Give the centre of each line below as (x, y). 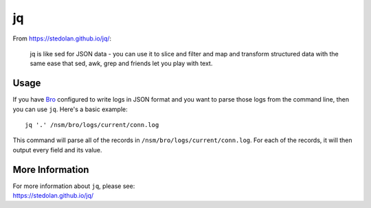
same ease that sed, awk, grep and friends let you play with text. (121, 63)
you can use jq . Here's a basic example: (70, 109)
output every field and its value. (57, 150)
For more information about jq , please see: (74, 186)
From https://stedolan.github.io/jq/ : (62, 38)
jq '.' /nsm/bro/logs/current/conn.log (92, 125)
